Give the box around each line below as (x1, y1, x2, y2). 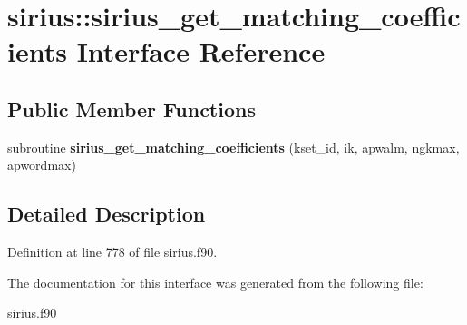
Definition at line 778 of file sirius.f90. (7, 242, 218, 261)
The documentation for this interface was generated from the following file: (7, 272, 423, 291)
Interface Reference (76, 33, 326, 70)
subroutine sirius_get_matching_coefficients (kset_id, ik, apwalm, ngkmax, (7, 137, 460, 156)
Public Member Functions (7, 94, 256, 123)
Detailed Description (7, 200, 206, 228)
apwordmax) (7, 155, 76, 174)
